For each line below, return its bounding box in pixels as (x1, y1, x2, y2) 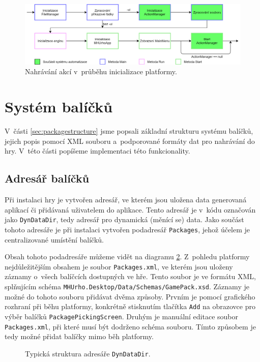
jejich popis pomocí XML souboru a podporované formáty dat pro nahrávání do (5, 135, 255, 146)
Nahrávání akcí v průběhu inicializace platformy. (25, 66, 177, 77)
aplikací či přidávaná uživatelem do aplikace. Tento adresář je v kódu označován (5, 204, 256, 215)
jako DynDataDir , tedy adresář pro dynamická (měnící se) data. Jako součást (5, 214, 244, 225)
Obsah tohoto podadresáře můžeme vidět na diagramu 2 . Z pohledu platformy (5, 251, 250, 262)
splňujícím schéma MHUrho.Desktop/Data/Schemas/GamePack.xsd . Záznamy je (5, 281, 249, 292)
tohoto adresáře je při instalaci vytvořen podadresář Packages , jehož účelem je (5, 224, 250, 234)
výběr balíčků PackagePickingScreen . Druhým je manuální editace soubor (5, 311, 239, 321)
